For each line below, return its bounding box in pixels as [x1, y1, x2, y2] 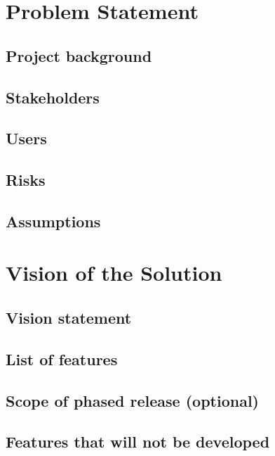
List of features [6, 348, 118, 369]
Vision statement [6, 307, 132, 329]
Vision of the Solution [6, 258, 222, 287]
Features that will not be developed [6, 431, 270, 452]
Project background [6, 44, 152, 66]
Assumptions [6, 210, 101, 232]
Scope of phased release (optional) [6, 389, 260, 411]
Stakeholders [6, 86, 100, 108]
